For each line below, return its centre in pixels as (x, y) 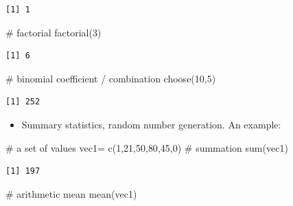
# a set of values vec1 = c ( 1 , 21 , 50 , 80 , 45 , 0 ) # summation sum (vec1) (147, 147)
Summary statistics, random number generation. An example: (151, 124)
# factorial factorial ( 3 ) (54, 32)
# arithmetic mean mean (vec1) (71, 193)
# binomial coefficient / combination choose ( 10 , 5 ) (111, 78)
